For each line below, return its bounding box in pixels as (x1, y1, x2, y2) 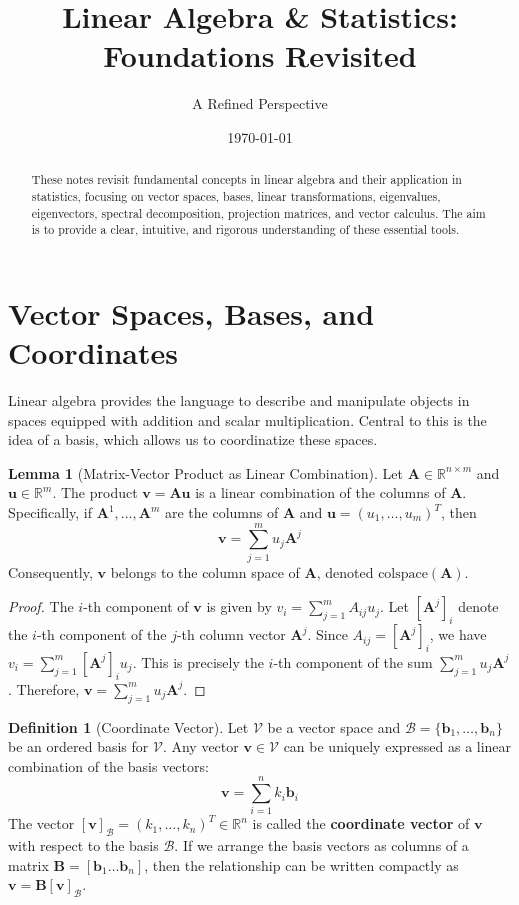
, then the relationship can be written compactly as (144, 854, 459, 875)
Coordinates (8, 332, 178, 373)
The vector (8, 813, 75, 834)
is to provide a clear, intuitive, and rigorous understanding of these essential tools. (31, 221, 460, 238)
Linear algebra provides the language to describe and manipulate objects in (8, 390, 470, 411)
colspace (378, 566, 428, 581)
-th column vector (176, 624, 286, 645)
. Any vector (162, 736, 239, 757)
